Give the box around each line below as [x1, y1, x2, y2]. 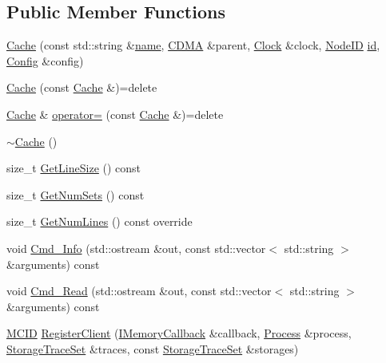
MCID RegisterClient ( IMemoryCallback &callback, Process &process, [6, 325, 352, 341]
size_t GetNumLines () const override [6, 213, 193, 230]
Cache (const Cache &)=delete [6, 79, 157, 96]
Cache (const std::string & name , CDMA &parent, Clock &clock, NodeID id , [6, 37, 380, 53]
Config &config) [6, 52, 84, 69]
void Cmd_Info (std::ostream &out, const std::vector [6, 239, 266, 256]
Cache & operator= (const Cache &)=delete [6, 105, 224, 122]
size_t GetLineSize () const [6, 160, 141, 176]
